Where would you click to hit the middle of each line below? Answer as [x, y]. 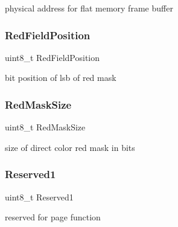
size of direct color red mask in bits [70, 147]
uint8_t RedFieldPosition [52, 57]
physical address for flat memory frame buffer [89, 8]
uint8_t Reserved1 [39, 197]
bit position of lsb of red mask [61, 78]
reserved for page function [53, 217]
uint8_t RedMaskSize [45, 127]
